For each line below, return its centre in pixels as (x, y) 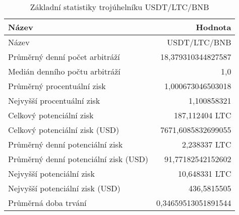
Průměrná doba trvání (47, 203)
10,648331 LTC (204, 173)
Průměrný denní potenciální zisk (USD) (78, 159)
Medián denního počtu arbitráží (64, 71)
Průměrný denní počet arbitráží (64, 57)
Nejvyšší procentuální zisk (54, 100)
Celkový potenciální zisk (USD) (64, 130)
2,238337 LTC (206, 144)
